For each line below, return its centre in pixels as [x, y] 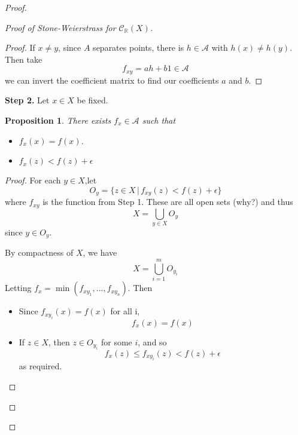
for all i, [125, 311]
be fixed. [92, 100]
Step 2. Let [27, 100]
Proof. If [20, 48]
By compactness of [39, 252]
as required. [40, 366]
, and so [152, 341]
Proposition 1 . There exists [58, 120]
